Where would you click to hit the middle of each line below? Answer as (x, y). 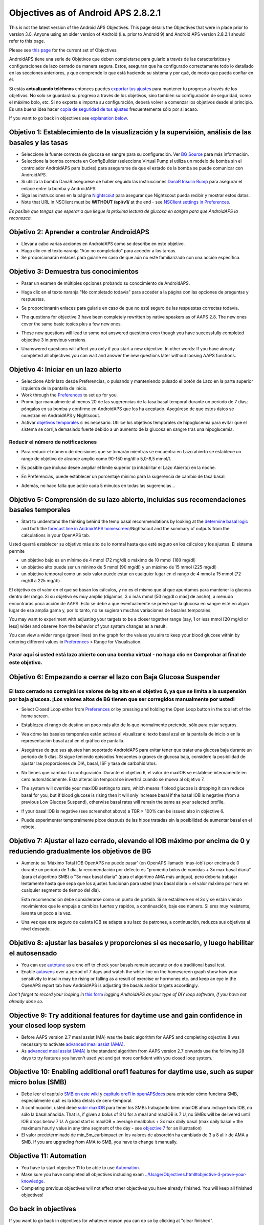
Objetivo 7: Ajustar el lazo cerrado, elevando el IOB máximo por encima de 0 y (130, 841)
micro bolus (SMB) (38, 1082)
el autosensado (33, 953)
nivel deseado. (36, 929)
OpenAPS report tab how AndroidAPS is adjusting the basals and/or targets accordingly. (110, 985)
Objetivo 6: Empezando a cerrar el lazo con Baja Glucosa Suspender (115, 677)
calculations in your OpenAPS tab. (56, 535)
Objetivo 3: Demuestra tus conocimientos (74, 271)
